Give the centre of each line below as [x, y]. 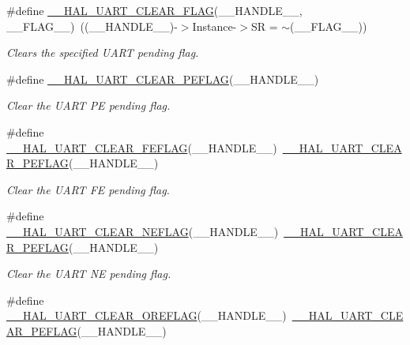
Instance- [214, 26]
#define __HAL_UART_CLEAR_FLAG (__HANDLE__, [154, 10]
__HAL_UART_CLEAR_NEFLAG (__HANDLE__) [143, 231]
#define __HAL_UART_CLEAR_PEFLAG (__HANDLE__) [163, 79]
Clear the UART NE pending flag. [89, 274]
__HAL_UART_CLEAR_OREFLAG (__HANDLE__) [147, 315]
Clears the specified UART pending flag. [103, 52]
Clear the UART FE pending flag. [88, 189]
